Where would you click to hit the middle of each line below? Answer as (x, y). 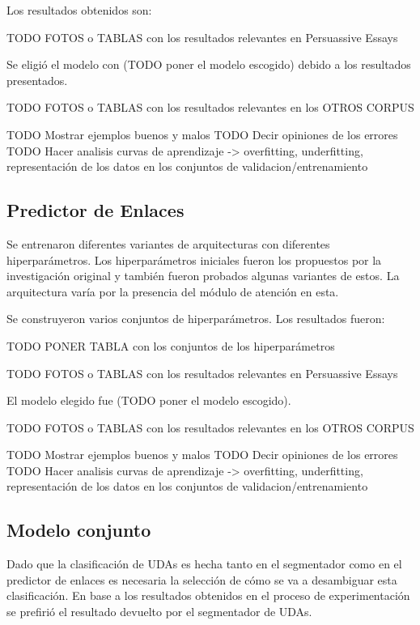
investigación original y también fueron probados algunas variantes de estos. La (203, 276)
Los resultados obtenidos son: (79, 10)
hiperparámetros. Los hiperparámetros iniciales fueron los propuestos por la (194, 259)
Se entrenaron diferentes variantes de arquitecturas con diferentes (168, 243)
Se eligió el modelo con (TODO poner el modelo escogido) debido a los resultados (209, 64)
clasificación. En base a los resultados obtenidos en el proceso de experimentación (208, 595)
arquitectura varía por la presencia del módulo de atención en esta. (173, 291)
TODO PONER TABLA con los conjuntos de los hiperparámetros (171, 345)
